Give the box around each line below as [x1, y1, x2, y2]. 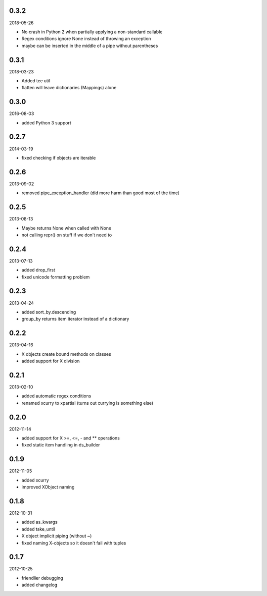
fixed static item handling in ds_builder [21, 442, 100, 448]
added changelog [21, 582, 58, 588]
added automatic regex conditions [21, 393, 91, 399]
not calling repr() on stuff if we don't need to [21, 232, 112, 238]
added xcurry [21, 477, 49, 483]
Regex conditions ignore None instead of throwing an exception [21, 36, 151, 42]
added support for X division [21, 358, 80, 364]
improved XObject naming [21, 484, 75, 490]
